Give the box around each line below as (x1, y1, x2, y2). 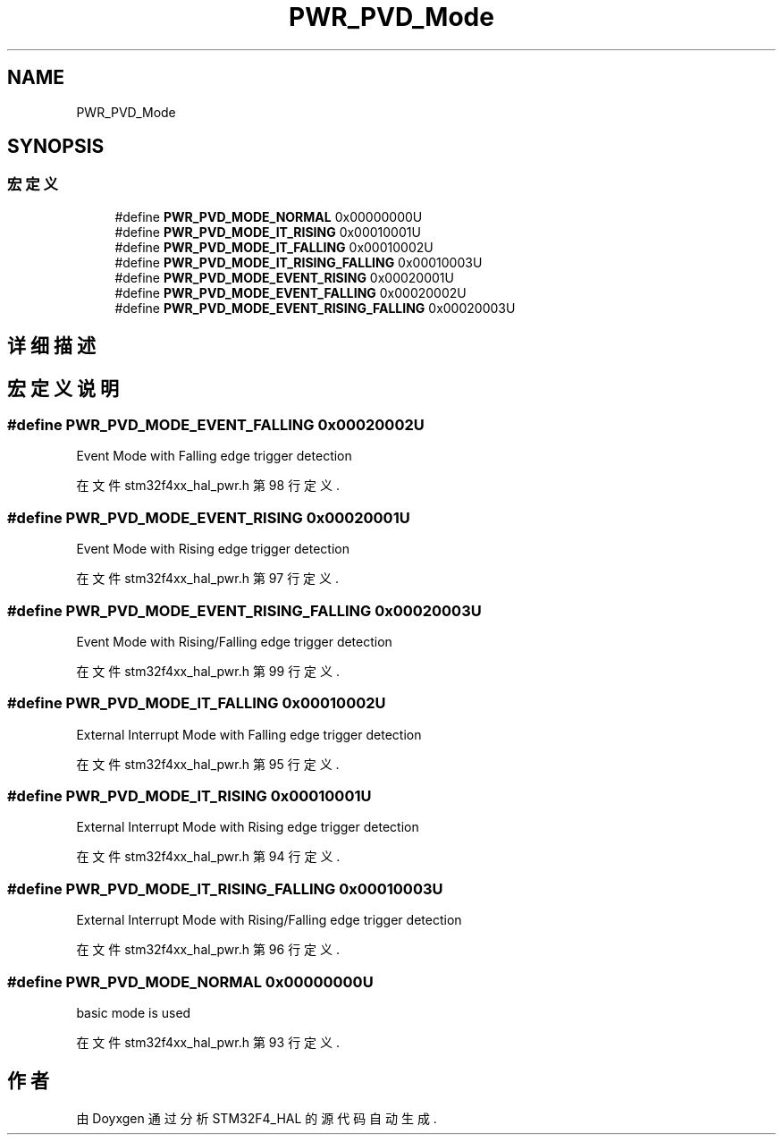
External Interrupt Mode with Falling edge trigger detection (76, 726, 422, 742)
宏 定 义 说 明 (7, 376, 119, 400)
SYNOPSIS (7, 135, 105, 158)
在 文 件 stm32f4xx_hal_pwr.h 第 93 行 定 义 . (76, 1034, 340, 1050)
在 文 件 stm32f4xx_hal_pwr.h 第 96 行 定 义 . (76, 942, 341, 958)
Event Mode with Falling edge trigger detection (76, 448, 352, 464)
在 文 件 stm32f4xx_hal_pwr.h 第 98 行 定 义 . (76, 478, 340, 494)
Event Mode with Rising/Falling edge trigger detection (76, 633, 392, 649)
